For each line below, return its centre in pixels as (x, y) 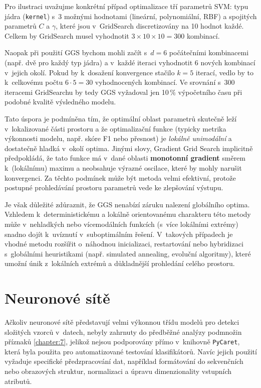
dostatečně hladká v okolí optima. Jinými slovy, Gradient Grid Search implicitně (129, 148)
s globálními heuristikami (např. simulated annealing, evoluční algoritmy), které (128, 253)
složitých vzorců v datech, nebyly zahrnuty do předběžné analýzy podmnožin (123, 332)
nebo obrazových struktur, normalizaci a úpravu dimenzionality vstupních (118, 371)
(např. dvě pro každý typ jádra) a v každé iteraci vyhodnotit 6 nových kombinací (130, 62)
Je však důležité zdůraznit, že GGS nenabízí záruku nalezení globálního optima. (127, 204)
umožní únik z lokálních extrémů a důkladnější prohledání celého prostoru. (120, 263)
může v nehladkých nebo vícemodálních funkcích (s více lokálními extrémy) (121, 224)
